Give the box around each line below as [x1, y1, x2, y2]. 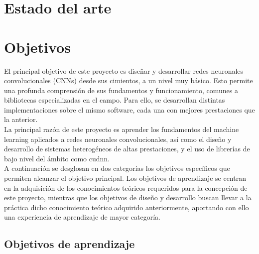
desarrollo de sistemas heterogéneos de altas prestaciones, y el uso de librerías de [4, 143, 250, 154]
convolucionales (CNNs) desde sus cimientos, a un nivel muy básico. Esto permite [4, 75, 253, 86]
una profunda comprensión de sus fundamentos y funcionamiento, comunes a [4, 85, 238, 95]
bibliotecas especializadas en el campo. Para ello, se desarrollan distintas [4, 95, 225, 105]
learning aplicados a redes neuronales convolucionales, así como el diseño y [4, 133, 232, 144]
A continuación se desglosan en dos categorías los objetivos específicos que [4, 163, 230, 173]
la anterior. [4, 114, 38, 125]
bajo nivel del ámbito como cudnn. [4, 153, 110, 163]
